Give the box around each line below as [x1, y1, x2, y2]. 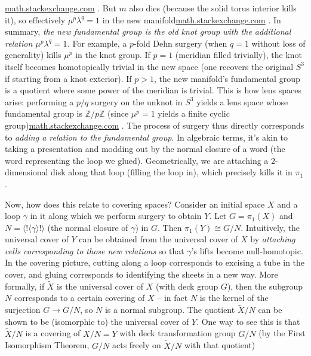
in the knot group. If [75, 48, 150, 61]
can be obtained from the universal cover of [79, 233, 238, 245]
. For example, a [67, 36, 127, 49]
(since [107, 107, 129, 120]
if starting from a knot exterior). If [5, 72, 132, 84]
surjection [5, 303, 41, 316]
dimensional [5, 166, 48, 178]
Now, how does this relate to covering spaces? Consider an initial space [5, 197, 265, 210]
